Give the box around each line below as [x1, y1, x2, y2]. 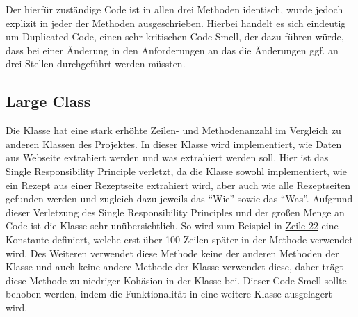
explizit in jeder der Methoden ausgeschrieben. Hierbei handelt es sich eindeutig [6, 15, 346, 30]
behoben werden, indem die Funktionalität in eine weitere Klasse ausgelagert [6, 286, 332, 301]
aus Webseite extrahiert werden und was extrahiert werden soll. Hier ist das [6, 150, 329, 165]
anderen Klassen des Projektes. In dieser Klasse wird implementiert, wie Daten [6, 136, 342, 151]
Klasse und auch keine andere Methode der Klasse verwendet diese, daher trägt [6, 259, 343, 274]
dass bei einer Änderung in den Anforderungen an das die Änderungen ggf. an [6, 42, 339, 57]
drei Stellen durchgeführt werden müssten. [6, 56, 186, 71]
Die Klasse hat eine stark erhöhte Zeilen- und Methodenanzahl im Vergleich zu [6, 123, 341, 138]
